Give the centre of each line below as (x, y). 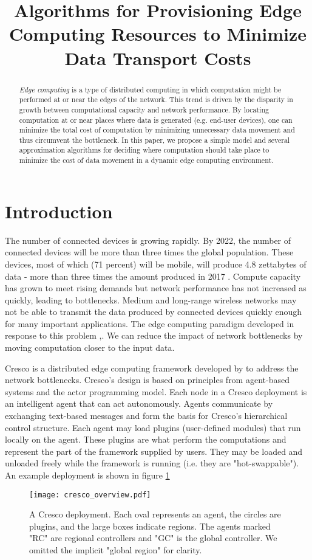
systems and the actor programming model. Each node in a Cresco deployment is (156, 391)
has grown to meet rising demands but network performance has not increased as (156, 288)
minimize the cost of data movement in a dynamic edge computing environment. (146, 160)
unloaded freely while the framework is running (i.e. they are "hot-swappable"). (152, 463)
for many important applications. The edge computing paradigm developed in (150, 323)
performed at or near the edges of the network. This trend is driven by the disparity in (156, 99)
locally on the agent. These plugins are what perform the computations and (146, 439)
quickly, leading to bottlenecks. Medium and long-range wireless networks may (151, 299)
